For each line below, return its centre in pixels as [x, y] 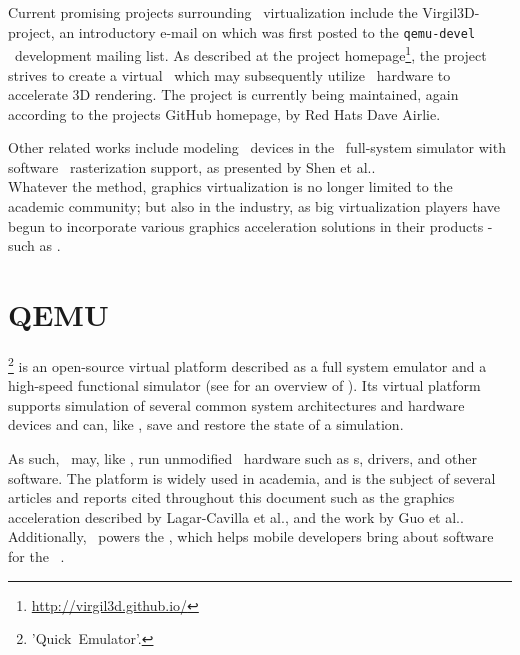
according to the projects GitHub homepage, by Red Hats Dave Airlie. [224, 113]
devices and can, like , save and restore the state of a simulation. [206, 424]
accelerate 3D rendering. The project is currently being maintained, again [233, 94]
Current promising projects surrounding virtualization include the [213, 12]
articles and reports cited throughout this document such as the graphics [231, 497]
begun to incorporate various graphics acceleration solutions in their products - [250, 225]
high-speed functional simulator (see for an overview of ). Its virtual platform [244, 385]
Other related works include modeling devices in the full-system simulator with [257, 147]
